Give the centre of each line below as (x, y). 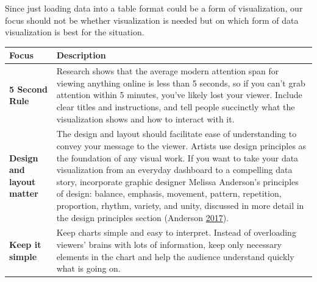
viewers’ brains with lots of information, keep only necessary (169, 244)
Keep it (25, 244)
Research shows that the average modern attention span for (168, 71)
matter (24, 193)
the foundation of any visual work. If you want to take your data (177, 157)
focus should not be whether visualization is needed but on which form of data (152, 20)
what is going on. (88, 268)
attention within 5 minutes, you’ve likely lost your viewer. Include (179, 95)
